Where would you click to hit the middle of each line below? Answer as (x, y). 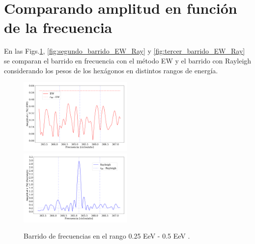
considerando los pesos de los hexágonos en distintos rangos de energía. (111, 70)
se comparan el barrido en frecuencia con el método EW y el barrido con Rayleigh (128, 60)
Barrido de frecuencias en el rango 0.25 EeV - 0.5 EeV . (107, 236)
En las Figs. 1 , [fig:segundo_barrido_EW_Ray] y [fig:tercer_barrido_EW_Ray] (125, 51)
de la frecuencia (58, 27)
